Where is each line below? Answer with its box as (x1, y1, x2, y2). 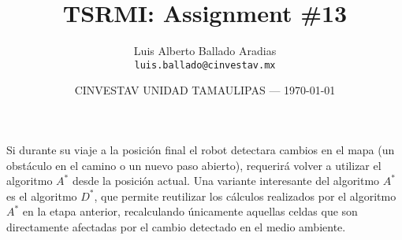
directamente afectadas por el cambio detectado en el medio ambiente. (6, 218, 346, 234)
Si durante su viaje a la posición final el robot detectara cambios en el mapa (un (6, 141, 395, 157)
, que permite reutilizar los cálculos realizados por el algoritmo (94, 187, 396, 204)
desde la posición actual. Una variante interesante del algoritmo (72, 172, 380, 189)
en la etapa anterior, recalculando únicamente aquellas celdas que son (22, 203, 358, 220)
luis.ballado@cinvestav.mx (134, 59, 276, 71)
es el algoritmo (6, 187, 77, 204)
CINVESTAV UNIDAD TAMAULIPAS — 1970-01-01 (74, 82, 336, 98)
